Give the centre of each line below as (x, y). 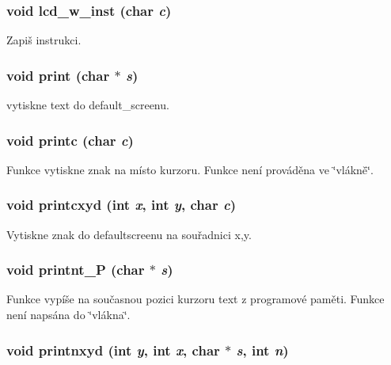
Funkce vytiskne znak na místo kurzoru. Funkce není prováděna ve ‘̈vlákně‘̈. (190, 169)
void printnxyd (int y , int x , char (113, 350)
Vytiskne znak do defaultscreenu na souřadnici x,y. (129, 234)
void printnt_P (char (76, 270)
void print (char (58, 75)
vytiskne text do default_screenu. (88, 105)
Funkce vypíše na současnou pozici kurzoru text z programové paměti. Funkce (195, 299)
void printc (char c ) (70, 140)
